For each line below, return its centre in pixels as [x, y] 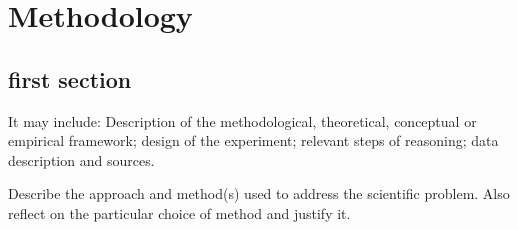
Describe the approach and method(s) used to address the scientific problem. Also [259, 193]
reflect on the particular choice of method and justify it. [179, 212]
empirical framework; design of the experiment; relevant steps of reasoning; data [253, 140]
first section [70, 78]
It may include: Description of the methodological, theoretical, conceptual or [242, 120]
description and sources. [81, 159]
